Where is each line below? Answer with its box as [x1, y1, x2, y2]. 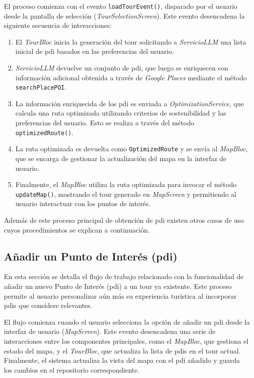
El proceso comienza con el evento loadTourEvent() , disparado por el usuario [4, 1, 237, 11]
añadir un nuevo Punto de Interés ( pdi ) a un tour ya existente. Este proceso [4, 281, 232, 291]
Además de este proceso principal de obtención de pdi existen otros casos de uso [4, 215, 244, 225]
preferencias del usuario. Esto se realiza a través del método [15, 118, 194, 128]
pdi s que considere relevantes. [4, 300, 92, 310]
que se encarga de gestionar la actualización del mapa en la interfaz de [15, 153, 227, 163]
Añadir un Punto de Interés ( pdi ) [4, 248, 178, 263]
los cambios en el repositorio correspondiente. [4, 364, 140, 375]
